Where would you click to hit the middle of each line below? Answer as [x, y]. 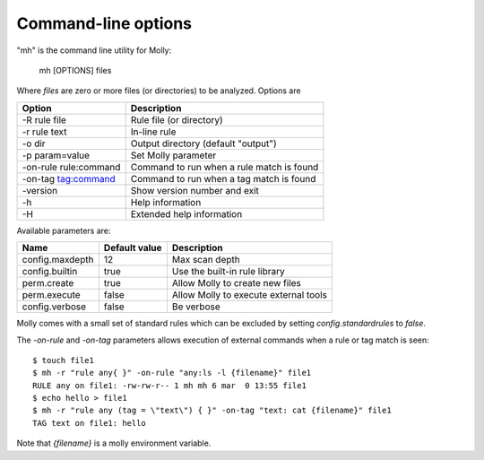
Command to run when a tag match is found [223, 178]
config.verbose [54, 307]
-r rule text [44, 132]
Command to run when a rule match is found [225, 167]
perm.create [48, 283]
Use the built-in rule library [229, 272]
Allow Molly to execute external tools [249, 295]
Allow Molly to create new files [237, 283]
